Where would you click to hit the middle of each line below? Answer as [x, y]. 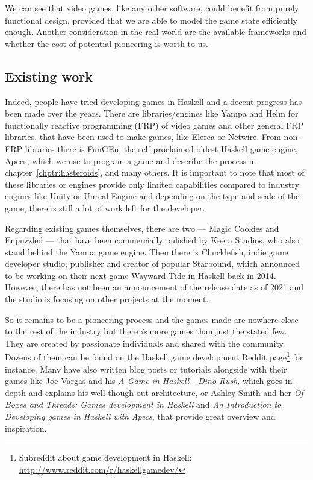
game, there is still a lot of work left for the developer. [105, 207]
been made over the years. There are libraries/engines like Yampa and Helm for [152, 113]
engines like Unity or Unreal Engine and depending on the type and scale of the [152, 196]
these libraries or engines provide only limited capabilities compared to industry [152, 184]
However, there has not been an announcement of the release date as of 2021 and [154, 287]
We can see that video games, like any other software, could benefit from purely [152, 8]
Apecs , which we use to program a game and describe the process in [131, 160]
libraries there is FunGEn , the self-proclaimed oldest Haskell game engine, [161, 148]
